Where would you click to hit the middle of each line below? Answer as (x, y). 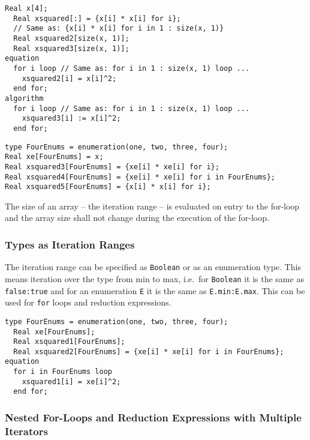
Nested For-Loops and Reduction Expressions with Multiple (153, 417)
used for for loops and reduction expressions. (88, 302)
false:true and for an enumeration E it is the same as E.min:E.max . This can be (155, 290)
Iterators (26, 431)
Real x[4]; (26, 8)
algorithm (24, 98)
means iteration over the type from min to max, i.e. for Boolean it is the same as (154, 278)
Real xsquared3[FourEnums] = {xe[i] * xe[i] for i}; (112, 167)
